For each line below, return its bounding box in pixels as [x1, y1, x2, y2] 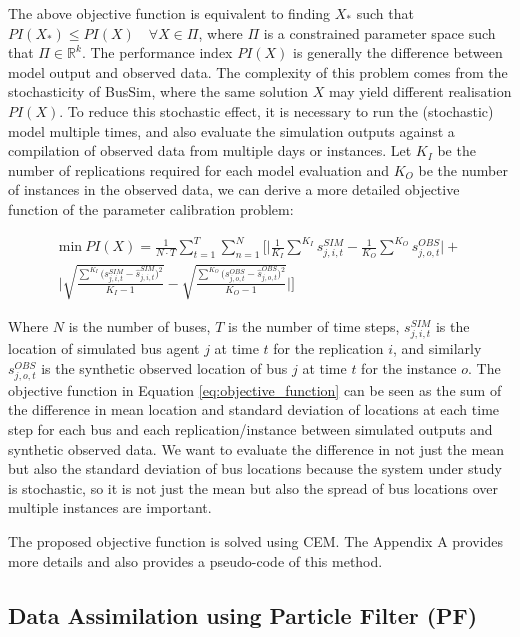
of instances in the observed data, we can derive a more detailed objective [8, 179, 460, 200]
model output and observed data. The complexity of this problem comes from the [8, 61, 508, 82]
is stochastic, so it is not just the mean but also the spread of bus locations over [8, 477, 499, 498]
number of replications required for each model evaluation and [8, 159, 390, 180]
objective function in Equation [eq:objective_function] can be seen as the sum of [8, 379, 502, 400]
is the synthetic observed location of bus [41, 357, 288, 378]
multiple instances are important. [8, 497, 212, 518]
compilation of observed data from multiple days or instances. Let [8, 140, 412, 161]
